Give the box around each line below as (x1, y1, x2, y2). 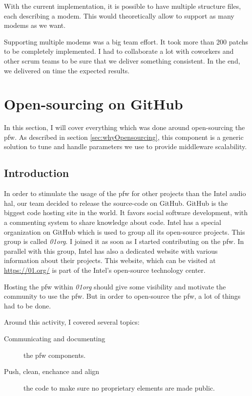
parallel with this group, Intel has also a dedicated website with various (4, 245, 218, 256)
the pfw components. (23, 350, 86, 360)
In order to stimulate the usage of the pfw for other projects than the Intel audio (4, 188, 246, 198)
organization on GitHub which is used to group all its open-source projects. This (4, 226, 245, 237)
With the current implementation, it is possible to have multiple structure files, (4, 1, 241, 11)
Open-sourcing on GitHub (4, 94, 183, 114)
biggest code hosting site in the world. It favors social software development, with (4, 207, 248, 218)
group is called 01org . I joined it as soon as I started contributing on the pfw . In (4, 236, 244, 246)
